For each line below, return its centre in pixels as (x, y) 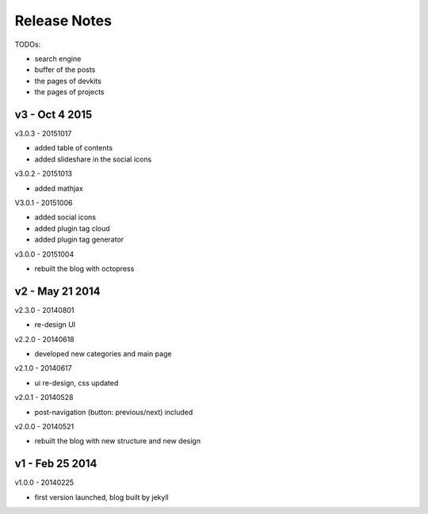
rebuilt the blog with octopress (84, 268)
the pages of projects (69, 92)
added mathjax (59, 188)
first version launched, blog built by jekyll (102, 497)
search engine (58, 59)
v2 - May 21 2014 (57, 291)
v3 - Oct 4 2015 (53, 114)
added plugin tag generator (79, 240)
